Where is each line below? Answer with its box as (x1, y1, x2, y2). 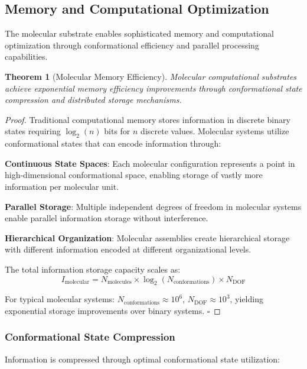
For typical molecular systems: (5, 293, 115, 305)
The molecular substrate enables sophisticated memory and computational (5, 27, 274, 40)
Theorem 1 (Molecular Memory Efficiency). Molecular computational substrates (5, 70, 297, 82)
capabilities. (5, 50, 48, 63)
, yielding (230, 293, 263, 305)
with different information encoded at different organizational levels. (5, 243, 252, 255)
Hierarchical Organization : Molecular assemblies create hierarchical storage (5, 231, 290, 244)
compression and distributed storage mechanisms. (5, 93, 182, 106)
